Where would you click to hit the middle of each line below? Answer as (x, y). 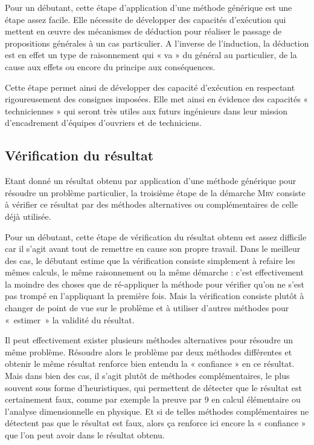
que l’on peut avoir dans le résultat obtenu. (85, 435)
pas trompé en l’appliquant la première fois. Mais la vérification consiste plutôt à (155, 296)
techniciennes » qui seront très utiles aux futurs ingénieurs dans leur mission (146, 110)
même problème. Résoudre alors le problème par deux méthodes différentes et (149, 351)
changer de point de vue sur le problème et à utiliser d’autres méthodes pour (147, 308)
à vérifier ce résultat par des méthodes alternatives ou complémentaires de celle (152, 204)
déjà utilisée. (28, 216)
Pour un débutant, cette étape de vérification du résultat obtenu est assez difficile (156, 236)
